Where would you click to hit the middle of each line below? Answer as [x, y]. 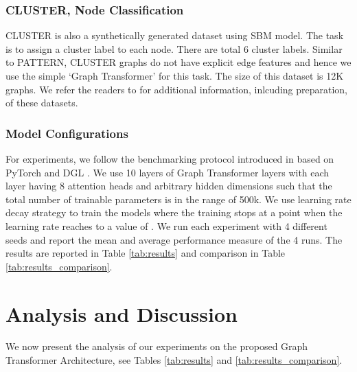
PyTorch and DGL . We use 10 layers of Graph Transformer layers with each [168, 172]
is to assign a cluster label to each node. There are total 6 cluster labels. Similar [174, 48]
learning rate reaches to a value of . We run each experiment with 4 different [166, 225]
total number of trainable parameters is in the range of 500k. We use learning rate [178, 199]
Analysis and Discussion [122, 313]
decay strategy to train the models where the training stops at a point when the [174, 212]
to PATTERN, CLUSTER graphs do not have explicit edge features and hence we [178, 62]
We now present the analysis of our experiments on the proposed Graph [157, 346]
